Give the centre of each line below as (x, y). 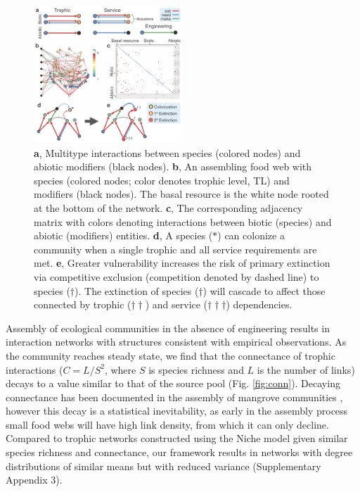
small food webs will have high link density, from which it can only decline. (167, 424)
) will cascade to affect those (264, 290)
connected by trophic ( (83, 304)
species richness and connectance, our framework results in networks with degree (179, 452)
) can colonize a (251, 235)
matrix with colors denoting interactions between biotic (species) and (183, 221)
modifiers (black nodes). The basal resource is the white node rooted (181, 194)
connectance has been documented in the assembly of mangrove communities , (174, 397)
